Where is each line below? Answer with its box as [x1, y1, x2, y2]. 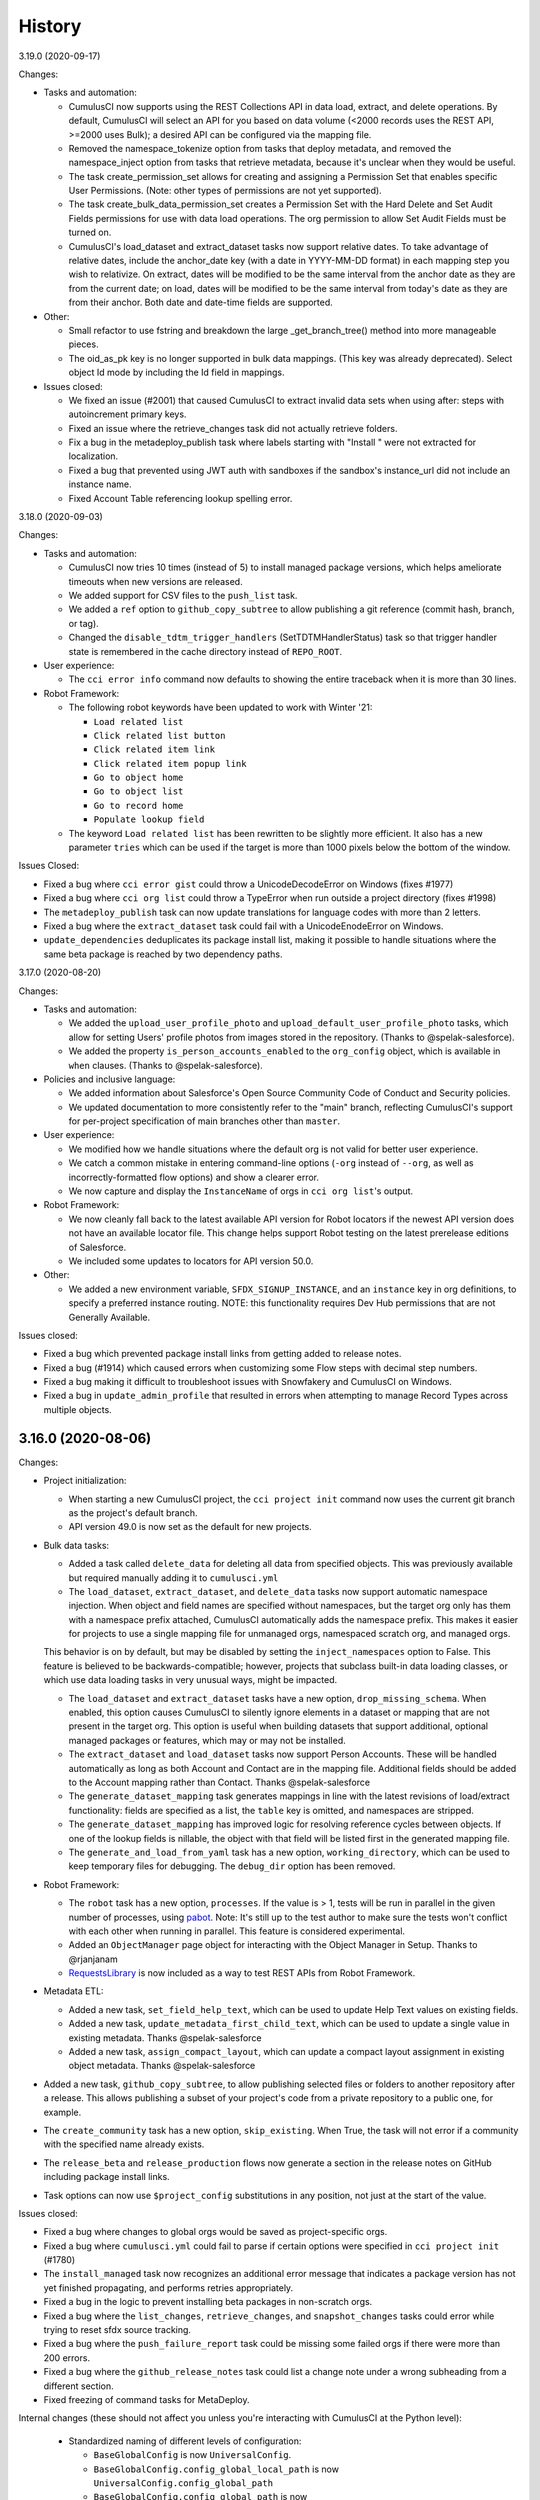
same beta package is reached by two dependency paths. [43, 948, 284, 960]
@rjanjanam [68, 1953, 119, 1965]
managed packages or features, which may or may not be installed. [68, 1734, 347, 1746]
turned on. [68, 226, 112, 239]
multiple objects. [43, 1403, 112, 1415]
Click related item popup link [93, 758, 247, 769]
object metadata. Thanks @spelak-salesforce [68, 2060, 256, 2072]
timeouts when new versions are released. [68, 575, 244, 587]
